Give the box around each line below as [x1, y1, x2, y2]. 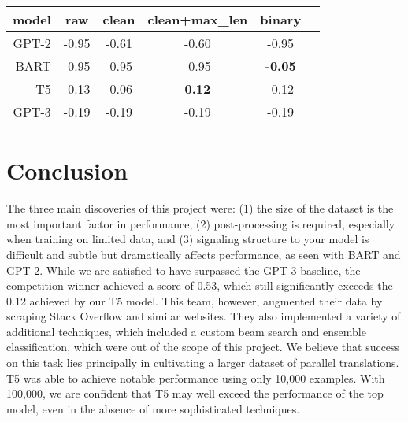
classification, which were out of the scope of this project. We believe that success [6, 339, 400, 355]
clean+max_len [147, 10, 248, 28]
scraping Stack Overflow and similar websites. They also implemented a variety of [6, 308, 401, 324]
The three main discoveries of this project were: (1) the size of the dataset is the [6, 200, 394, 217]
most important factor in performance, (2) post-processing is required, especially [6, 215, 395, 231]
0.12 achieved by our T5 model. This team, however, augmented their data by [6, 292, 383, 309]
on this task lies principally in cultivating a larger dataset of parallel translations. [6, 354, 399, 371]
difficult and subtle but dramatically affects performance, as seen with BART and [6, 246, 401, 262]
